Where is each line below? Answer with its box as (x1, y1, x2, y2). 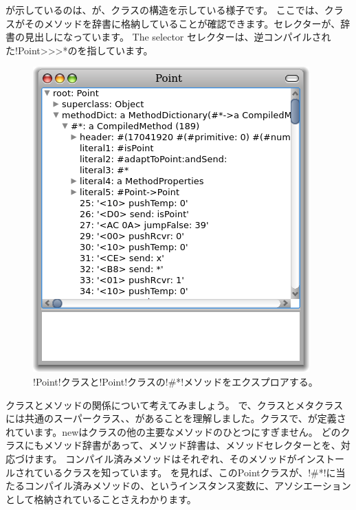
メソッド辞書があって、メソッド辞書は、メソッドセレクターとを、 (43, 438, 341, 452)
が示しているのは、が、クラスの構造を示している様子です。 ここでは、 (5, 3, 324, 16)
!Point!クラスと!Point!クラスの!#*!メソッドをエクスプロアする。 (33, 374, 318, 388)
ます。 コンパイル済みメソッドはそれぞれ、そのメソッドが (34, 451, 297, 465)
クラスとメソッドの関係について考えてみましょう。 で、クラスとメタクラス (5, 397, 344, 412)
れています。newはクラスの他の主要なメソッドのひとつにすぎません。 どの (5, 424, 341, 439)
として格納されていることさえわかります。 (5, 491, 197, 506)
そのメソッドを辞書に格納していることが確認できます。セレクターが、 (24, 16, 341, 30)
